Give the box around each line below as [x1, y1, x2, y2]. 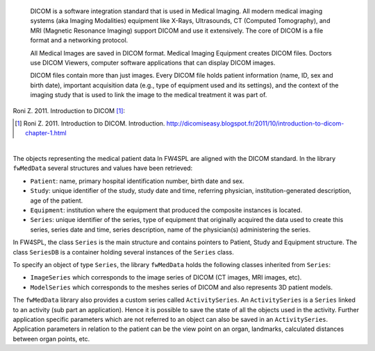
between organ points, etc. [12, 334, 90, 343]
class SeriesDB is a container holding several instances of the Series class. [12, 248, 234, 256]
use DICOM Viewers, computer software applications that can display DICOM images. [30, 58, 276, 67]
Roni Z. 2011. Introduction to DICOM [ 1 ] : [12, 106, 125, 114]
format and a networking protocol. [30, 36, 128, 44]
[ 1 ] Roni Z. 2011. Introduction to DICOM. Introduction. [15, 119, 165, 128]
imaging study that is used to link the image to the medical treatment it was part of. [30, 91, 267, 99]
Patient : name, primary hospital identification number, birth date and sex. [30, 177, 244, 185]
